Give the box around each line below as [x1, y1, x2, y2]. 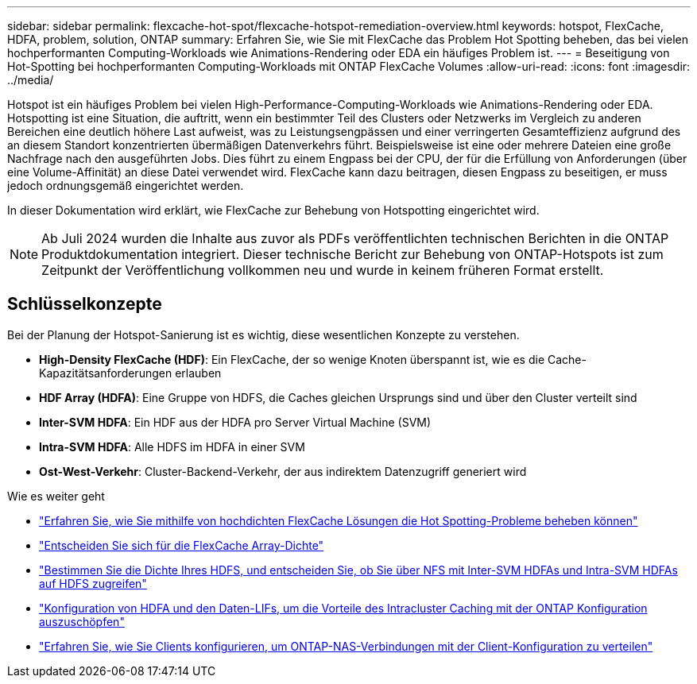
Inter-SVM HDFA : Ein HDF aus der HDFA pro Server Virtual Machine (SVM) [39, 415, 432, 429]
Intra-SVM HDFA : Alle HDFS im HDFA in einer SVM [39, 439, 305, 454]
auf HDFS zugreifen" [39, 576, 147, 590]
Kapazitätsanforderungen [39, 365, 172, 380]
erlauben [175, 365, 222, 380]
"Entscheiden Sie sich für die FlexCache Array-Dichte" [39, 538, 324, 552]
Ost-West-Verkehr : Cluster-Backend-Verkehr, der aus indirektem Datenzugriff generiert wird [39, 464, 527, 478]
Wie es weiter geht [7, 489, 105, 503]
